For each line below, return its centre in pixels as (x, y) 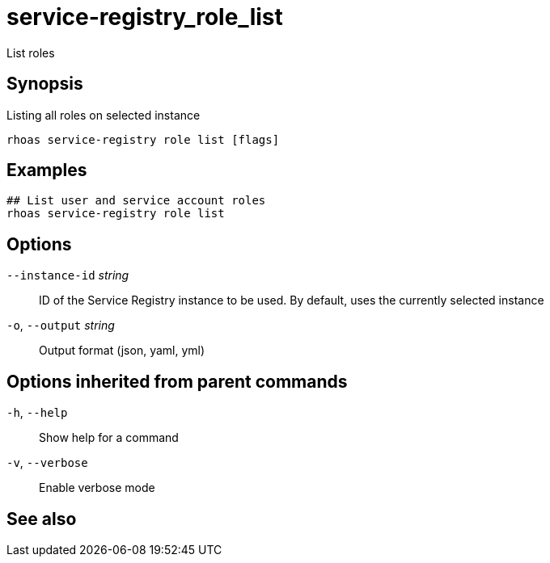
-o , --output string (61, 326)
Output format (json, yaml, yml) (122, 351)
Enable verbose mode (97, 488)
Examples (47, 170)
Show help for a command (109, 438)
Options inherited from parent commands (177, 381)
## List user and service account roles (136, 201)
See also (42, 519)
